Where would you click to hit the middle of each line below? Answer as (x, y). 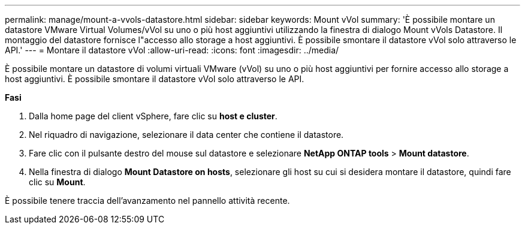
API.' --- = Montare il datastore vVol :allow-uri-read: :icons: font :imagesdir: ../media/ (172, 50)
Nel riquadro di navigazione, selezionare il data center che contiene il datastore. (186, 135)
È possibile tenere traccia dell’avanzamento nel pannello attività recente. (147, 201)
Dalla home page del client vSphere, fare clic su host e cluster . (153, 116)
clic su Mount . (57, 182)
